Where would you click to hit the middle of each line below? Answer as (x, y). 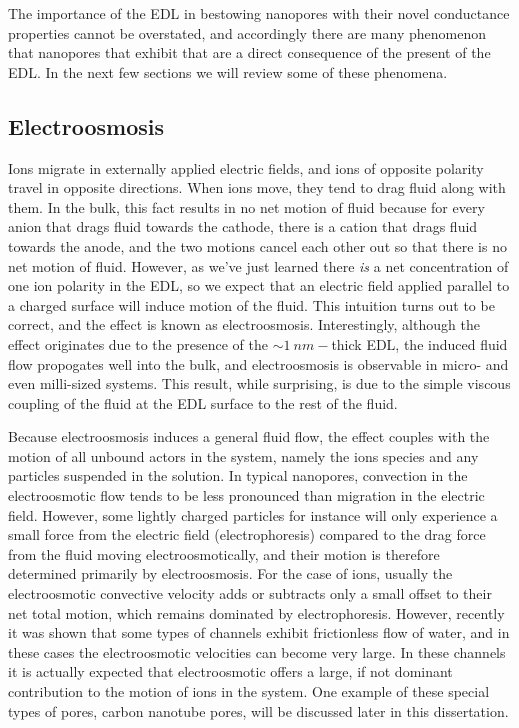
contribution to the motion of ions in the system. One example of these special (249, 691)
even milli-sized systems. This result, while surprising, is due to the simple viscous (259, 383)
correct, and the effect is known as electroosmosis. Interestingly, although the (244, 324)
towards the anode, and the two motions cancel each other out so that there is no (257, 245)
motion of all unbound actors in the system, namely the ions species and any (243, 455)
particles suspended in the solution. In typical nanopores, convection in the (238, 475)
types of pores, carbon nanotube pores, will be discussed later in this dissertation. (258, 710)
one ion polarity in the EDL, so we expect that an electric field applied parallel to (259, 285)
